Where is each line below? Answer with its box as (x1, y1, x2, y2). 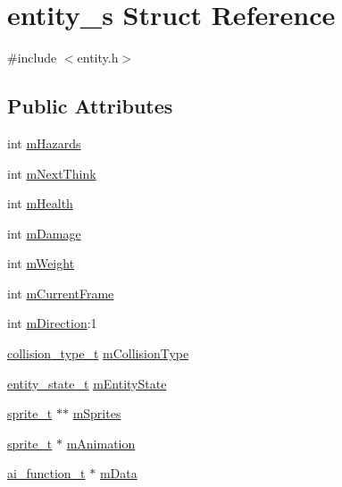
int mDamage (7, 223, 81, 242)
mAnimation (66, 433, 136, 452)
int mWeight (7, 254, 75, 273)
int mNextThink (7, 164, 96, 182)
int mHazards (7, 133, 81, 152)
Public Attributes (7, 92, 173, 120)
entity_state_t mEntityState (7, 374, 167, 392)
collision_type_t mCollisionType (7, 344, 189, 363)
